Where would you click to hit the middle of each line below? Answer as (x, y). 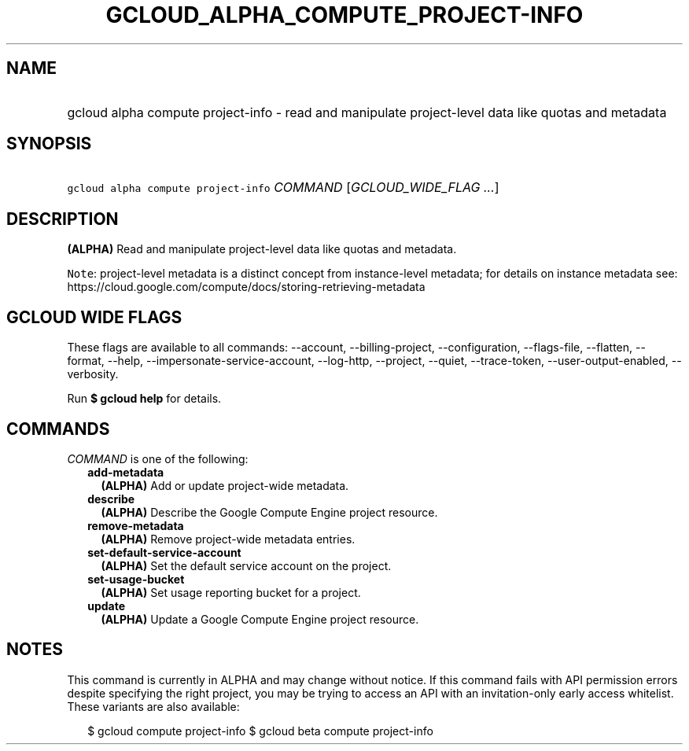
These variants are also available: (153, 706)
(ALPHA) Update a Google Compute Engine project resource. (260, 619)
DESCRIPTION (63, 219)
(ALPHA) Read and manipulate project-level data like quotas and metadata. (262, 249)
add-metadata (126, 472)
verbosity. (93, 374)
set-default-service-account (164, 552)
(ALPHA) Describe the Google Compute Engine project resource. (269, 512)
